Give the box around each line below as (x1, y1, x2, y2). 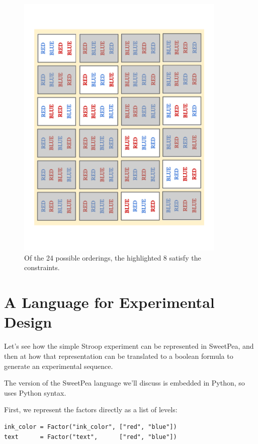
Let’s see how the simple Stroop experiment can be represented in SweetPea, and (4, 341, 254, 351)
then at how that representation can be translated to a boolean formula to (4, 350, 233, 361)
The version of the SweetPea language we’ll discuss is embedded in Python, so (4, 377, 245, 388)
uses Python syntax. (4, 387, 66, 398)
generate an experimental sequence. (4, 360, 113, 371)
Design (4, 311, 52, 332)
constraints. (24, 262, 60, 273)
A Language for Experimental (4, 292, 215, 312)
